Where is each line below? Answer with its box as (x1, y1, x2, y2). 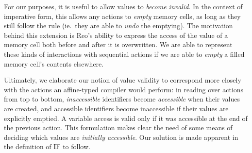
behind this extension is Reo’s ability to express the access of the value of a (4, 30, 228, 40)
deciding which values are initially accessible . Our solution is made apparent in (4, 132, 238, 142)
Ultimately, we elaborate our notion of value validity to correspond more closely (4, 75, 241, 85)
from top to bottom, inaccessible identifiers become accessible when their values (4, 94, 240, 104)
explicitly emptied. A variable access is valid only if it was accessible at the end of (4, 113, 248, 123)
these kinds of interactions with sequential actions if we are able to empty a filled (4, 49, 245, 59)
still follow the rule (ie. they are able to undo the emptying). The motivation (4, 20, 233, 31)
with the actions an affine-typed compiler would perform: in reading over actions (4, 84, 244, 94)
